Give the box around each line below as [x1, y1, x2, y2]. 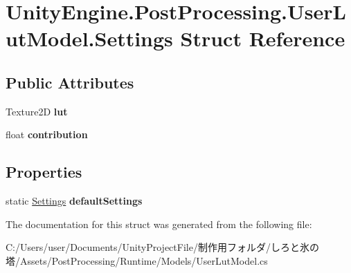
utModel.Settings [6, 24, 173, 53]
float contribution [6, 127, 88, 142]
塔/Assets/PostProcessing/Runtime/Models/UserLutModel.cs [6, 253, 268, 267]
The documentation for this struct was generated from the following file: [6, 216, 312, 231]
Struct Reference [180, 24, 345, 53]
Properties [6, 161, 82, 182]
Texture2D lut [6, 104, 68, 118]
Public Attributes [6, 71, 134, 93]
